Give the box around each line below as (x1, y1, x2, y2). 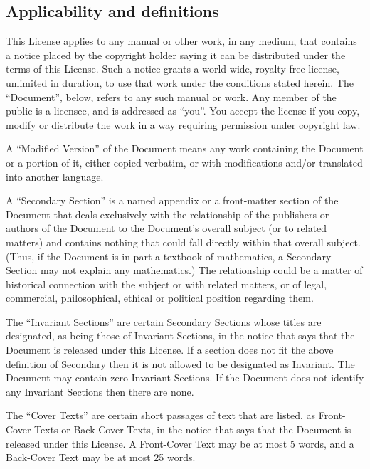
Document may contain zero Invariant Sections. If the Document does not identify (6, 370, 364, 385)
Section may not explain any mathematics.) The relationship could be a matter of (6, 263, 363, 278)
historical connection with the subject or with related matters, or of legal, (6, 276, 327, 291)
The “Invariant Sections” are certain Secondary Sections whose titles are (6, 314, 322, 329)
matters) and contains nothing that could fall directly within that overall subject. (6, 234, 361, 249)
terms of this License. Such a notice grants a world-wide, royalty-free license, (6, 61, 339, 76)
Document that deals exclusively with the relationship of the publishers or (6, 206, 329, 221)
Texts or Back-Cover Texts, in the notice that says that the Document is (34, 422, 351, 437)
